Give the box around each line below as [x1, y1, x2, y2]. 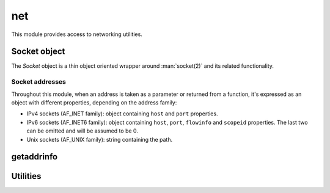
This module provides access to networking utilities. [11, 31, 143, 38]
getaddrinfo [11, 151, 58, 162]
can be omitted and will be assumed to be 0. [26, 127, 139, 134]
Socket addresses [11, 78, 67, 86]
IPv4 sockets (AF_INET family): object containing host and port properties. [26, 110, 218, 117]
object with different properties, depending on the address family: [11, 98, 177, 106]
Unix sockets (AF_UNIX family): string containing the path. [26, 136, 173, 143]
